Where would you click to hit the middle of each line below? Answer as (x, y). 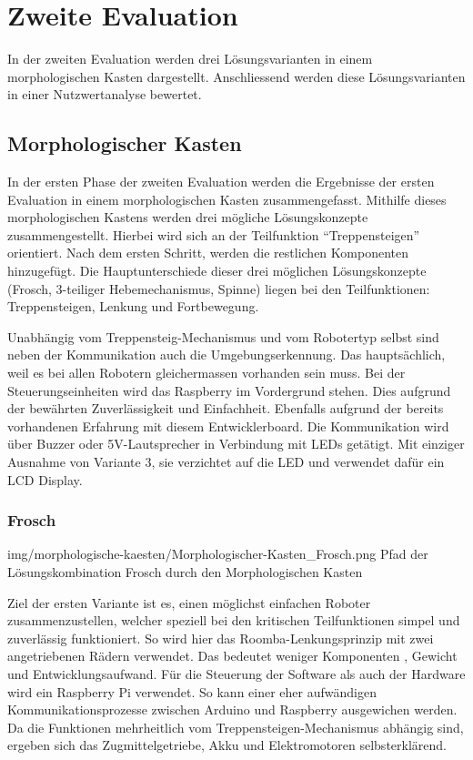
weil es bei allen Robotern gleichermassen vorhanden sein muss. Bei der (206, 373)
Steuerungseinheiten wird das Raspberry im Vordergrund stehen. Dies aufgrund (229, 390)
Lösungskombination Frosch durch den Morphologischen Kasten (185, 572)
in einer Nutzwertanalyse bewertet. (105, 94)
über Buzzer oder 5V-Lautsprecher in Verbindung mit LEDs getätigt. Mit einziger (236, 444)
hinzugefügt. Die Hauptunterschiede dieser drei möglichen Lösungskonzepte (217, 271)
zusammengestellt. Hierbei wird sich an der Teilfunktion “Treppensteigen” (214, 234)
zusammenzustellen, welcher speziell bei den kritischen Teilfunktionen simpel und (234, 620)
